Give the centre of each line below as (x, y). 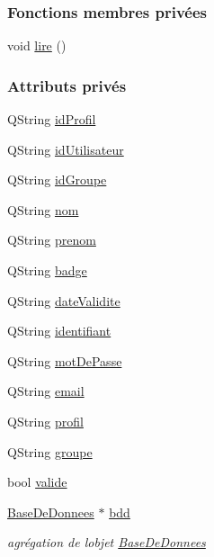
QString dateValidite (64, 300)
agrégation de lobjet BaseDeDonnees (107, 542)
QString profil (45, 421)
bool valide (37, 482)
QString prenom (52, 240)
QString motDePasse (65, 360)
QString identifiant (59, 331)
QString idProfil (52, 119)
